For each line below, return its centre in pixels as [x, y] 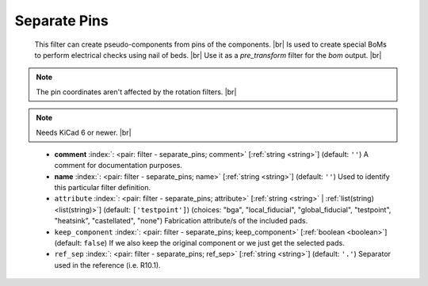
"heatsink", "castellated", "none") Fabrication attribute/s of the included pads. [181, 221]
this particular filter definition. [102, 188]
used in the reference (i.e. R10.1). [108, 265]
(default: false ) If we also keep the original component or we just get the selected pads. [199, 243]
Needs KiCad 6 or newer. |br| [84, 132]
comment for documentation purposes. [118, 166]
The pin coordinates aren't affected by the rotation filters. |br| [136, 92]
